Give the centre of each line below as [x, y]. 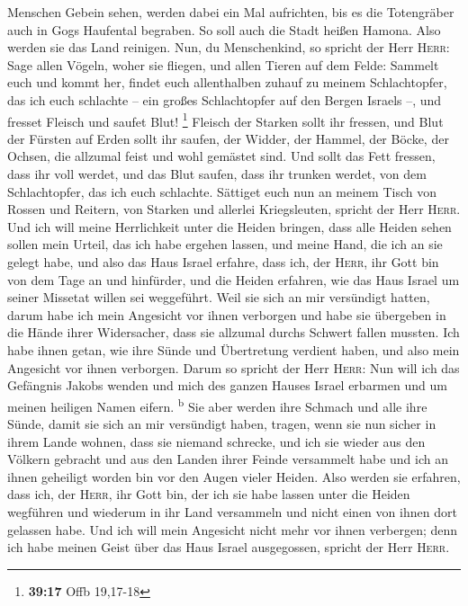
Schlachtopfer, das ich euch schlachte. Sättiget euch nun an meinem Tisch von [222, 191]
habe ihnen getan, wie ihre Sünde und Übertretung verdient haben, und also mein [234, 349]
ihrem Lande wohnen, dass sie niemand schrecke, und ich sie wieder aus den [216, 441]
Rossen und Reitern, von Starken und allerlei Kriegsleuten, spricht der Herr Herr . [234, 209]
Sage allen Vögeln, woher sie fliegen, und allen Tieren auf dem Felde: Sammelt [223, 64]
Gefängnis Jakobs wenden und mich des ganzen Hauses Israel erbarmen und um [227, 385]
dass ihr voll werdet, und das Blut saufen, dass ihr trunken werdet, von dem [217, 174]
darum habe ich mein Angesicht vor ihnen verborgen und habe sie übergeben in [227, 314]
